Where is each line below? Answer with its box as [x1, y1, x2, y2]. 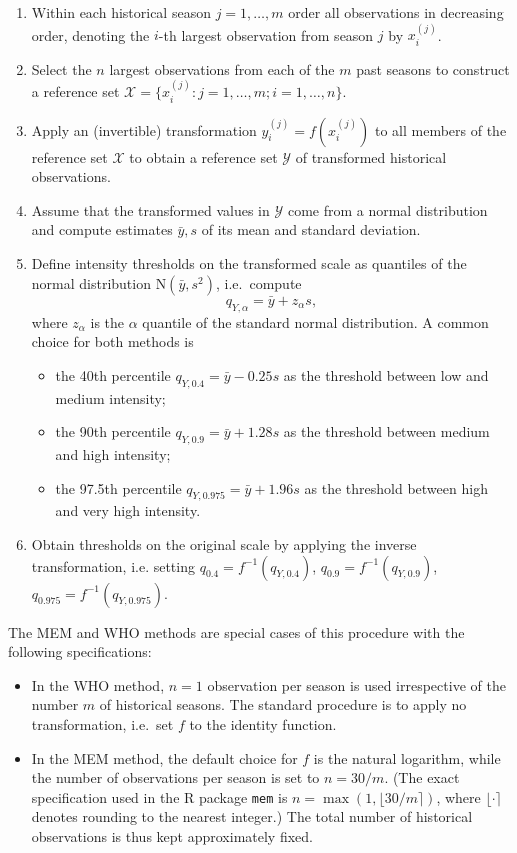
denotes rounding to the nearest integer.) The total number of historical [31, 806, 473, 827]
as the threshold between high [304, 477, 488, 498]
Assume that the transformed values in [31, 199, 270, 220]
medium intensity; [55, 387, 166, 408]
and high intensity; [55, 444, 171, 465]
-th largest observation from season [158, 24, 374, 45]
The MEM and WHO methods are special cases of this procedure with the [8, 621, 465, 642]
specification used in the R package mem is [31, 786, 288, 807]
